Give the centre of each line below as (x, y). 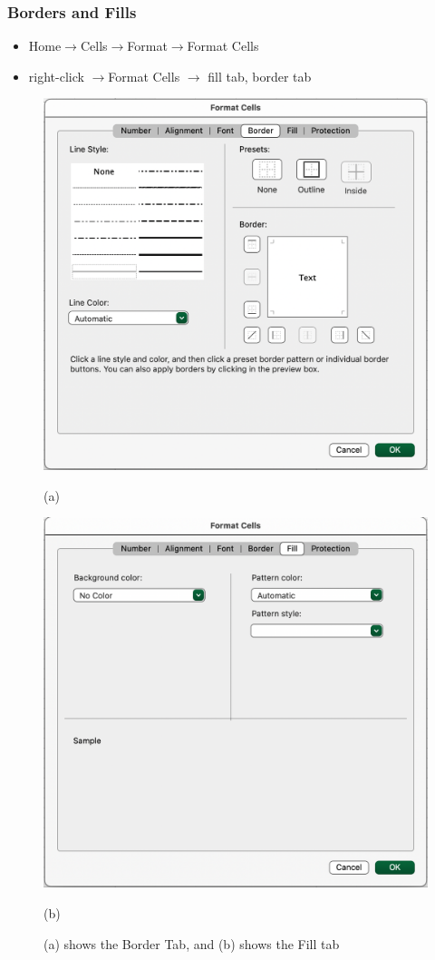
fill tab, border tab (260, 76)
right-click (56, 76)
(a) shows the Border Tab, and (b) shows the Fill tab (192, 943)
